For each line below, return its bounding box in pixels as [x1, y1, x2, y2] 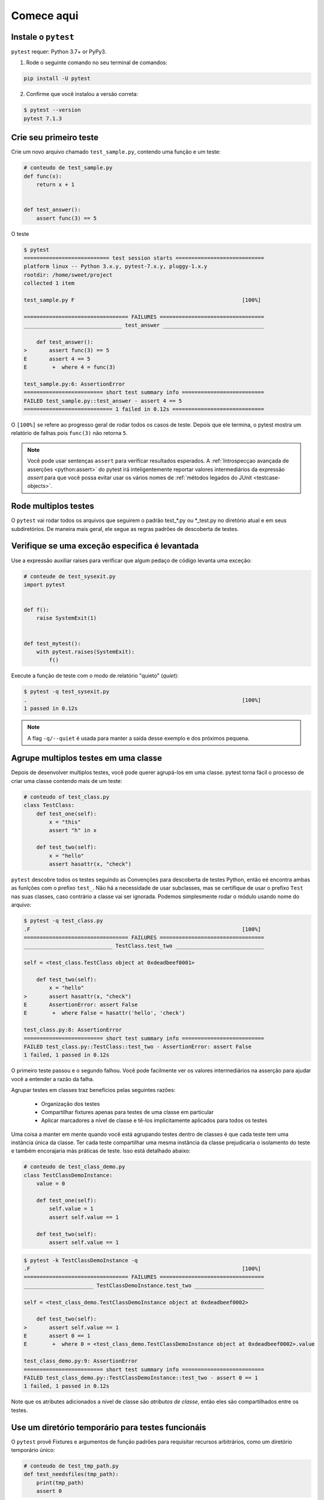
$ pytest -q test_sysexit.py [23, 688, 110, 695]
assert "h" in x [49, 827, 97, 834]
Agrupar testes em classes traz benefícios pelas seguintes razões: [11, 1087, 176, 1094]
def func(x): [23, 173, 62, 179]
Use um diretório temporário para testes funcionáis [11, 1422, 206, 1432]
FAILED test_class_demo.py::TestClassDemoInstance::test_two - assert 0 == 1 [23, 1375, 258, 1381]
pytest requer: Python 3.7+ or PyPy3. [11, 48, 107, 55]
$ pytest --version [23, 107, 81, 113]
